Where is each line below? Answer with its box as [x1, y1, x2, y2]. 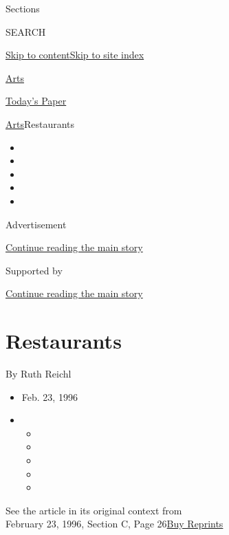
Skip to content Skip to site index [6, 47, 144, 62]
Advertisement [6, 217, 67, 231]
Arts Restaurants [6, 116, 75, 131]
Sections [6, 1, 40, 15]
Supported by [6, 263, 63, 277]
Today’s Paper [6, 94, 67, 108]
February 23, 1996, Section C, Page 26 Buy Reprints [6, 516, 223, 531]
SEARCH [6, 24, 46, 39]
